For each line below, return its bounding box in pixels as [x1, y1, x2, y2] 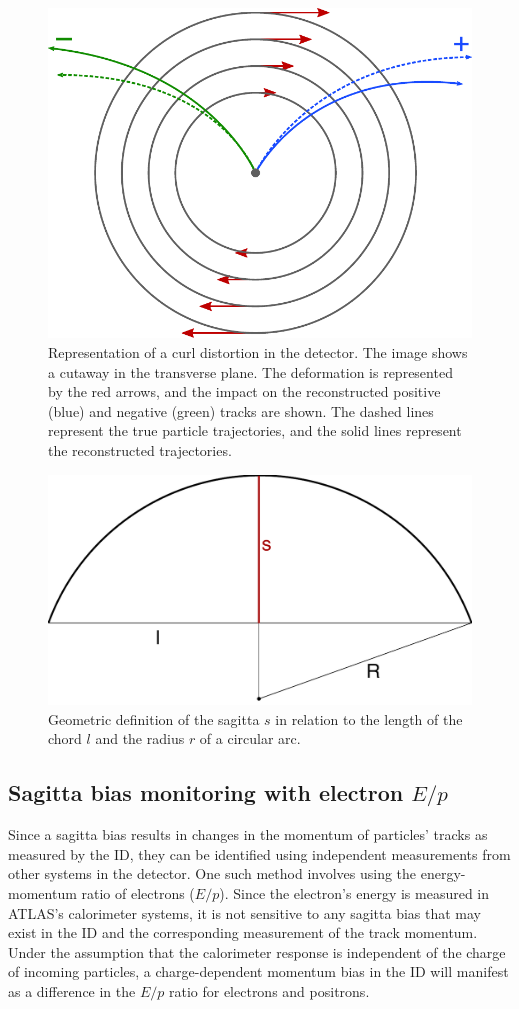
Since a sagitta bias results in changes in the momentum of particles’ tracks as [8, 824, 488, 845]
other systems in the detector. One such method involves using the [8, 863, 417, 884]
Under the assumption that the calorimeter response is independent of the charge [8, 941, 506, 962]
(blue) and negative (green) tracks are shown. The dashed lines [48, 400, 434, 421]
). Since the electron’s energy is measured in [219, 882, 490, 903]
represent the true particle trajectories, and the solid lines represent [48, 420, 462, 441]
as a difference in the [8, 980, 136, 1001]
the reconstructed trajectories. [48, 439, 232, 460]
